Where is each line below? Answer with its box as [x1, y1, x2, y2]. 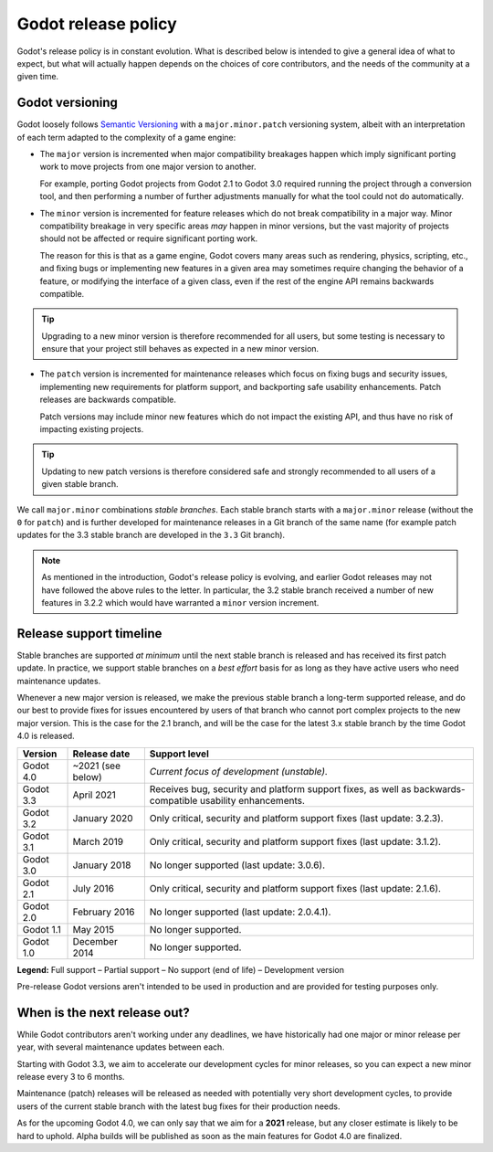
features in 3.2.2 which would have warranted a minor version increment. [41, 597, 320, 608]
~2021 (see [72, 759, 121, 772]
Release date [72, 747, 131, 760]
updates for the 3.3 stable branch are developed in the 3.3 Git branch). [16, 530, 286, 541]
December [72, 935, 118, 947]
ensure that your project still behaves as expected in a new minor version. [41, 343, 320, 354]
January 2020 [72, 811, 133, 824]
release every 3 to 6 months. [16, 1072, 125, 1083]
